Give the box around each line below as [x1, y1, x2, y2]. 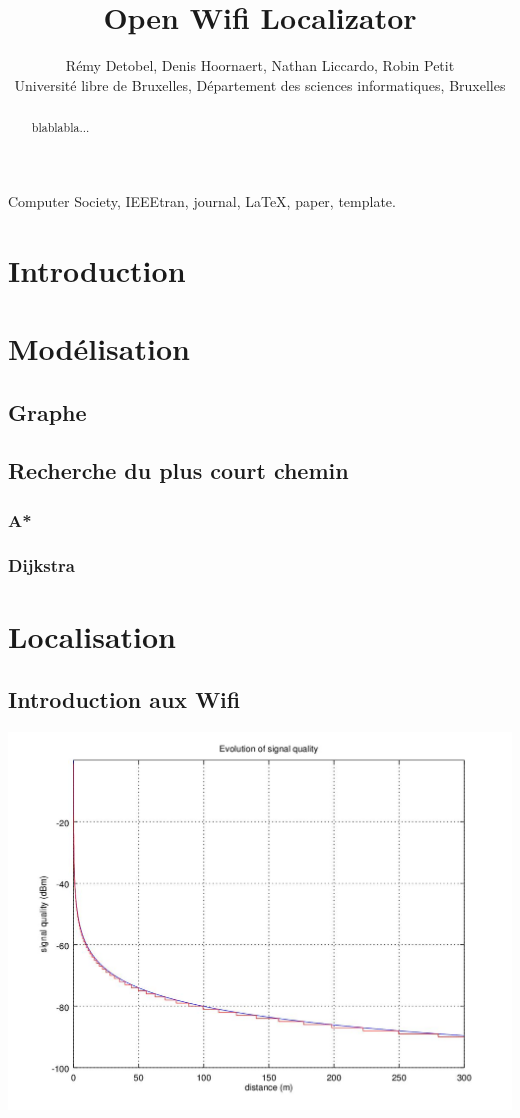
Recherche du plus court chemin [8, 455, 349, 486]
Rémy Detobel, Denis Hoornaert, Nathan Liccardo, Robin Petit [65, 55, 455, 76]
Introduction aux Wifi [8, 684, 241, 715]
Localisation [8, 615, 177, 656]
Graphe [8, 396, 87, 427]
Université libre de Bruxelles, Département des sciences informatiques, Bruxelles [14, 74, 506, 95]
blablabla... [31, 119, 90, 136]
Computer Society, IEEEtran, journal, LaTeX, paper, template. [8, 190, 396, 211]
